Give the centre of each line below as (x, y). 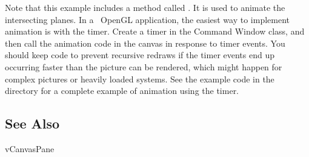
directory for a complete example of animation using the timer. (122, 91)
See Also (32, 123)
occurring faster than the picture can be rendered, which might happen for (144, 66)
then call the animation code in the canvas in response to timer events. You (145, 43)
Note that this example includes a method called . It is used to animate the (145, 7)
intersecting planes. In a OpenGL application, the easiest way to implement (148, 19)
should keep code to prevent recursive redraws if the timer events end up (140, 55)
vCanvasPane (30, 148)
